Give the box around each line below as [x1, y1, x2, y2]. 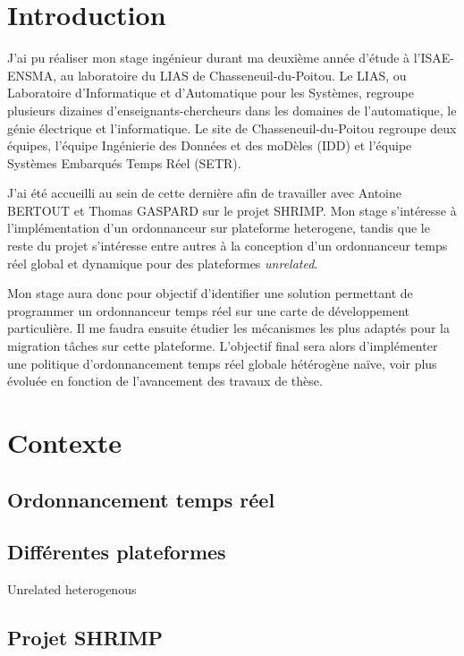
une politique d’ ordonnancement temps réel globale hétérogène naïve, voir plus [7, 354, 437, 372]
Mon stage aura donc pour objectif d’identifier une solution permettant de [7, 284, 413, 302]
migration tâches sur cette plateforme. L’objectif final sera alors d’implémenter [7, 337, 438, 355]
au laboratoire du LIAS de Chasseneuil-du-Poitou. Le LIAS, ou [60, 65, 407, 84]
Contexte [7, 424, 122, 460]
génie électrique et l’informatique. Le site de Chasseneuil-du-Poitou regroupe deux [7, 118, 457, 137]
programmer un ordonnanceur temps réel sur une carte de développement [7, 301, 410, 319]
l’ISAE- [413, 48, 455, 67]
